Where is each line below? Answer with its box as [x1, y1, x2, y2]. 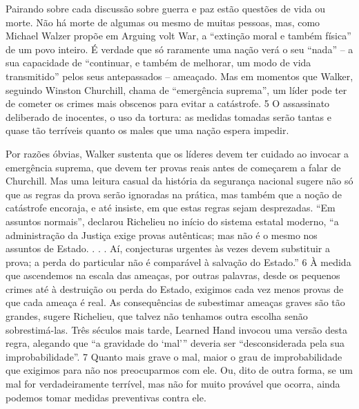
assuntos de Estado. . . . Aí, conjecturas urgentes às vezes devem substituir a [6, 241, 331, 256]
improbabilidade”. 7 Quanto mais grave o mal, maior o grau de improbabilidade [6, 349, 342, 363]
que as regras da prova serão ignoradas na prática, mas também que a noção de [6, 187, 342, 201]
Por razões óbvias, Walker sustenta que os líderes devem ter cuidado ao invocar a [6, 146, 349, 160]
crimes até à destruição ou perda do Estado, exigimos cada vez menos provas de [6, 281, 344, 296]
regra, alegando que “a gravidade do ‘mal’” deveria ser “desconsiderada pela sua [6, 336, 345, 350]
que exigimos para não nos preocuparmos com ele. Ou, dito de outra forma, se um [6, 363, 353, 377]
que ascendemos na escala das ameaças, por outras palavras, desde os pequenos [6, 268, 340, 283]
